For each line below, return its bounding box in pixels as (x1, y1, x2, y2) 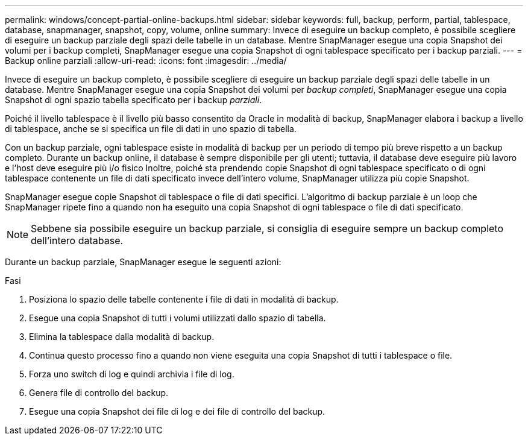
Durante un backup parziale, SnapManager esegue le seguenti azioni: (5, 257, 281, 267)
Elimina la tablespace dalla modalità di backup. (29, 332, 215, 342)
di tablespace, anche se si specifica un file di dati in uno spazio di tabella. (5, 124, 297, 134)
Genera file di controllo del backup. (29, 388, 169, 398)
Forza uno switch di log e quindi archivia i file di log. (29, 369, 234, 379)
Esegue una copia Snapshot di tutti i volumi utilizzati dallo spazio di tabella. (29, 313, 326, 323)
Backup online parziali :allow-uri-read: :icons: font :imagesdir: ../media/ (5, 55, 287, 66)
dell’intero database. (31, 234, 124, 247)
